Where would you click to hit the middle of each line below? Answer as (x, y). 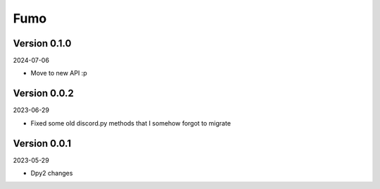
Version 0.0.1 (42, 144)
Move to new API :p (59, 73)
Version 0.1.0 (42, 43)
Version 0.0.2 (43, 93)
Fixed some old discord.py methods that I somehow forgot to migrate (131, 123)
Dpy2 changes (52, 173)
